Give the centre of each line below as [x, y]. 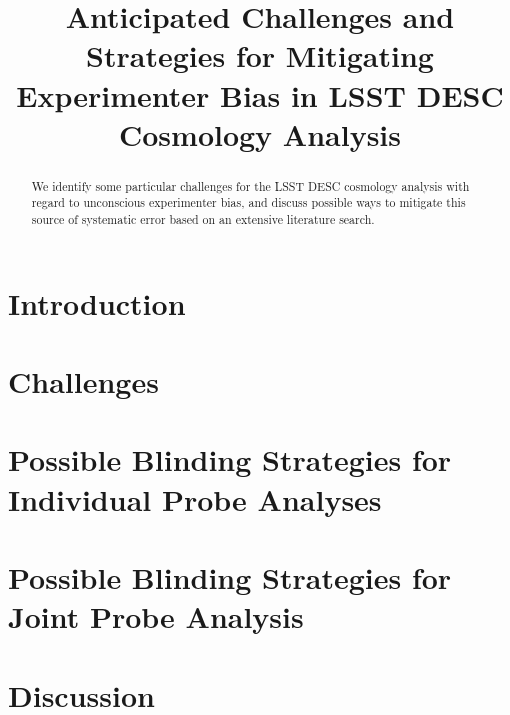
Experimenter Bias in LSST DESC [260, 94]
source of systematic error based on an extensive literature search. [203, 219]
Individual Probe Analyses [195, 498]
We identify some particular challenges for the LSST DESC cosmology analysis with [250, 185]
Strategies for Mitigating [260, 55]
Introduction [97, 302]
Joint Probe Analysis [156, 616]
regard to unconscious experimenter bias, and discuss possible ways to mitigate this [248, 202]
